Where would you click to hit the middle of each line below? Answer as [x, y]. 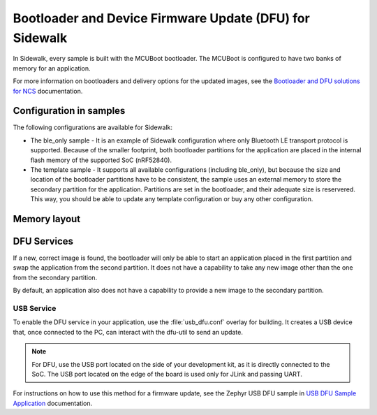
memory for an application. [52, 68]
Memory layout [47, 219]
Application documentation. [53, 403]
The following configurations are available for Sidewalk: [93, 128]
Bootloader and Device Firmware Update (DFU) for [161, 18]
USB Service [35, 309]
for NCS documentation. [48, 91]
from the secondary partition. [55, 277]
